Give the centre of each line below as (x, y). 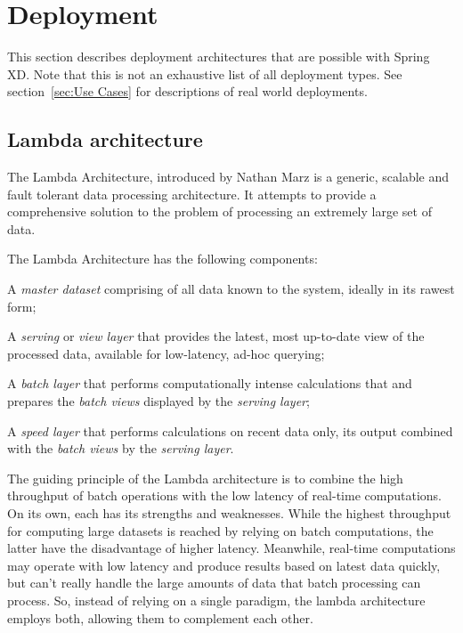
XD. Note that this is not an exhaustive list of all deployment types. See (205, 73)
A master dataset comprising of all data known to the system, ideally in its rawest (231, 289)
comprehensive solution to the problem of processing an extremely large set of (219, 211)
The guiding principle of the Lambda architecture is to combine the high (205, 478)
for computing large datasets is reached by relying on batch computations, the (220, 530)
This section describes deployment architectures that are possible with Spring (219, 57)
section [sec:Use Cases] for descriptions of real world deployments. (187, 91)
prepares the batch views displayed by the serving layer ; (158, 401)
